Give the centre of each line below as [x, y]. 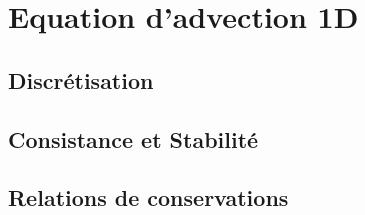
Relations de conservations [148, 197]
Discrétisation [81, 79]
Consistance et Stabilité [133, 138]
